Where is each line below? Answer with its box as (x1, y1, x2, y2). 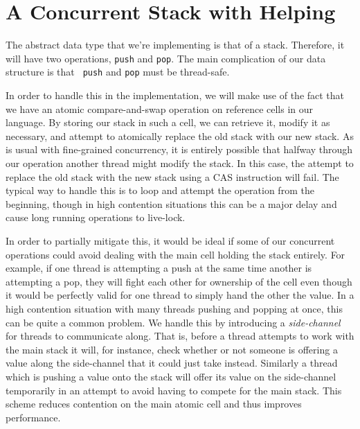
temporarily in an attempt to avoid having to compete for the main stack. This (6, 383, 342, 397)
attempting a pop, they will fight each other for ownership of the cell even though (6, 274, 352, 288)
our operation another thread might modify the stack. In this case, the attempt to (6, 156, 354, 170)
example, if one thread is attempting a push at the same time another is (6, 261, 312, 275)
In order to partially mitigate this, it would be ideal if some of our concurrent (6, 233, 335, 247)
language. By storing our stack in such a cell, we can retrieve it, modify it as (6, 115, 330, 130)
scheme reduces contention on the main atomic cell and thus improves (6, 396, 302, 411)
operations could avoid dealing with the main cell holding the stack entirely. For (6, 247, 345, 261)
